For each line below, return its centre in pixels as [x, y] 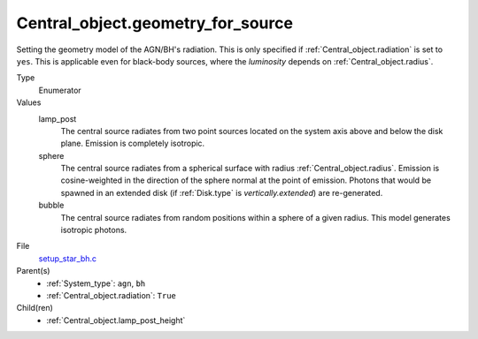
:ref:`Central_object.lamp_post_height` [116, 320]
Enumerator [60, 90]
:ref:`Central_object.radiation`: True [112, 295]
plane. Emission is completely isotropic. [133, 143]
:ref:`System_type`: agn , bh [96, 283]
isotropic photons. [94, 230]
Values [29, 102]
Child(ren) [35, 308]
